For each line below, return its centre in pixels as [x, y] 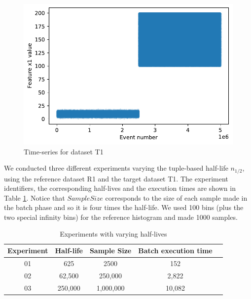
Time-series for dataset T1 [64, 151]
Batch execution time [175, 251]
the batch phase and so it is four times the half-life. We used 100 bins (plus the [124, 207]
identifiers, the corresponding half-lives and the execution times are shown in [120, 188]
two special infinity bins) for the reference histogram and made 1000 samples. [121, 217]
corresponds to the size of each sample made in [176, 197]
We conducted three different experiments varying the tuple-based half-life [116, 168]
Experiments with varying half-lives [113, 233]
